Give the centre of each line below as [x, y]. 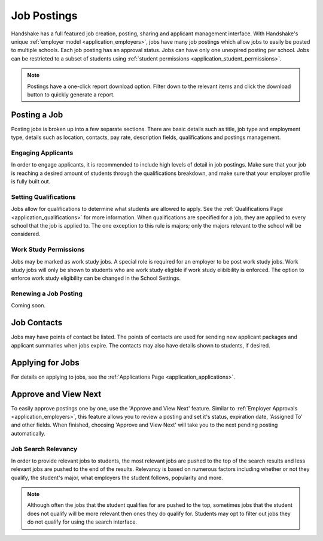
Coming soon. [28, 306]
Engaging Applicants [42, 153]
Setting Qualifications [43, 197]
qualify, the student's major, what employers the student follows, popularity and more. [117, 477]
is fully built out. [31, 182]
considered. [26, 234]
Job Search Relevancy [44, 449]
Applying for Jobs [45, 362]
